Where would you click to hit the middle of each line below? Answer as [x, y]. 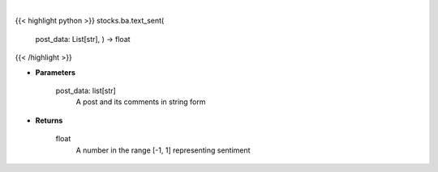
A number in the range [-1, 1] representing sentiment [163, 150]
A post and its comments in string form [141, 102]
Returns [49, 120]
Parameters [56, 72]
